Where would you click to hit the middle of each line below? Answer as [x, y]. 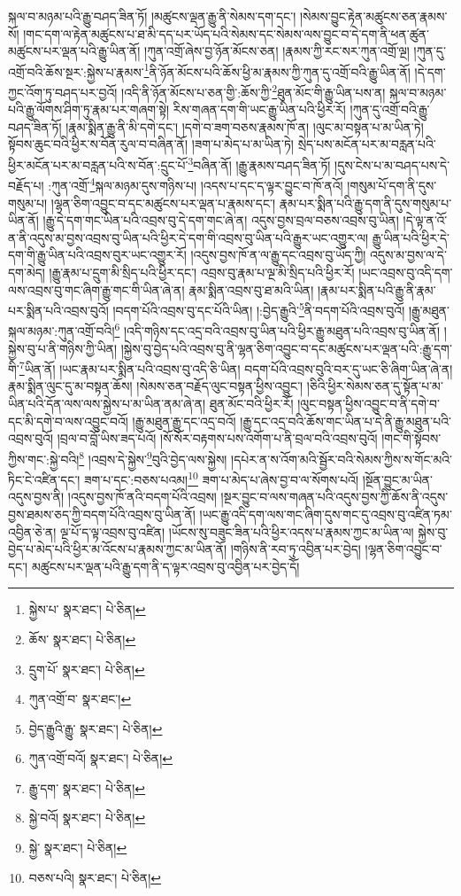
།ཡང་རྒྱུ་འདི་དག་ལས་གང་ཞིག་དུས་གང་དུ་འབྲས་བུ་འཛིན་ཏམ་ [326, 514]
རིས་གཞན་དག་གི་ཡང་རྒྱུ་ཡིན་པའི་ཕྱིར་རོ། [259, 109]
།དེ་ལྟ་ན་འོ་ [425, 220]
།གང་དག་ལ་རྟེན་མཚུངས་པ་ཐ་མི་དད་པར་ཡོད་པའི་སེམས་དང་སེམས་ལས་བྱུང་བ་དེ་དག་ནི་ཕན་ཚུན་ [227, 33]
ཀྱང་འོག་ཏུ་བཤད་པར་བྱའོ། [63, 92]
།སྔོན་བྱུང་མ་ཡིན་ [398, 479]
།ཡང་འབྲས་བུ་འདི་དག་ [406, 272]
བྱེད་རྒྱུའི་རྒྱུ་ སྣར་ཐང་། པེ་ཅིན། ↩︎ [96, 728]
